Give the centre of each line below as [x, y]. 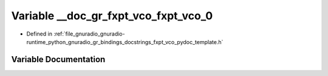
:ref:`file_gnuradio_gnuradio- [89, 34]
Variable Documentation [58, 59]
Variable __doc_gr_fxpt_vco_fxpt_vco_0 [112, 16]
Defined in [39, 34]
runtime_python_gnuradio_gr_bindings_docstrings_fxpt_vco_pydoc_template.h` [125, 42]
